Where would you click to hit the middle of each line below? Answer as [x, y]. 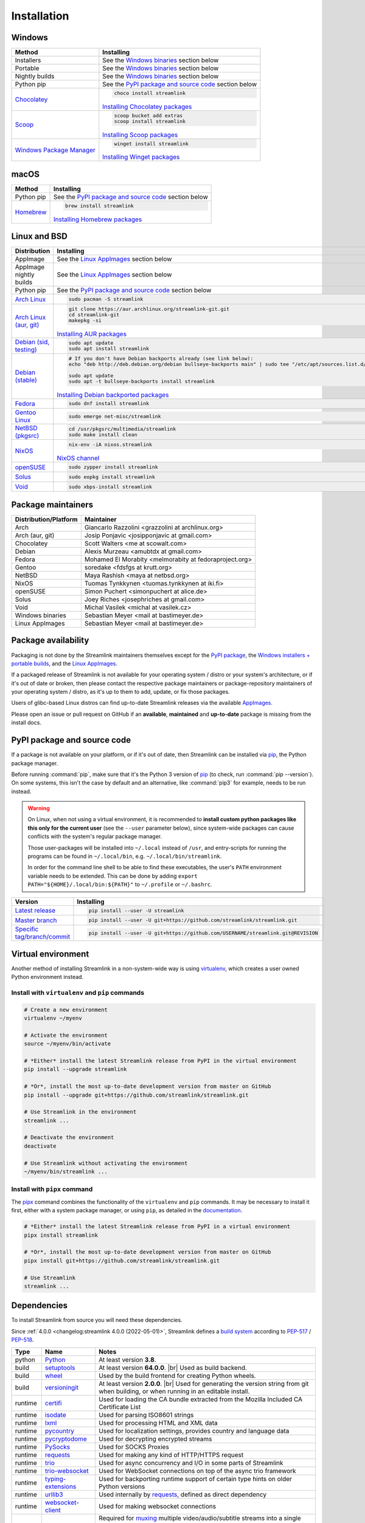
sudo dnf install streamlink [109, 404]
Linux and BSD [40, 237]
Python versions [122, 1486]
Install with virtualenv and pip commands [78, 992]
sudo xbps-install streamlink [110, 486]
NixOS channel [78, 458]
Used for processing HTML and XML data [158, 1422]
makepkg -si [85, 320]
